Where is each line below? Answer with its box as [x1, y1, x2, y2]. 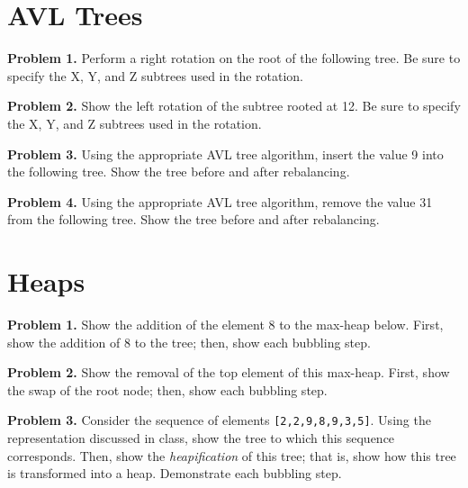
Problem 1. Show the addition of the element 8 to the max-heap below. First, [7, 315, 444, 333]
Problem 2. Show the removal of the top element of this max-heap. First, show [7, 363, 450, 382]
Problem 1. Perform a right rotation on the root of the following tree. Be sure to [7, 49, 461, 68]
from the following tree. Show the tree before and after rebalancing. [7, 210, 380, 229]
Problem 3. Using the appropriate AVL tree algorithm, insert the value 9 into [7, 144, 444, 163]
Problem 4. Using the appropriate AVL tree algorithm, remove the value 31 [7, 192, 433, 211]
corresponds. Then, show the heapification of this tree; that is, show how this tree [7, 446, 456, 465]
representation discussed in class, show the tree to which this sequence [7, 429, 395, 447]
